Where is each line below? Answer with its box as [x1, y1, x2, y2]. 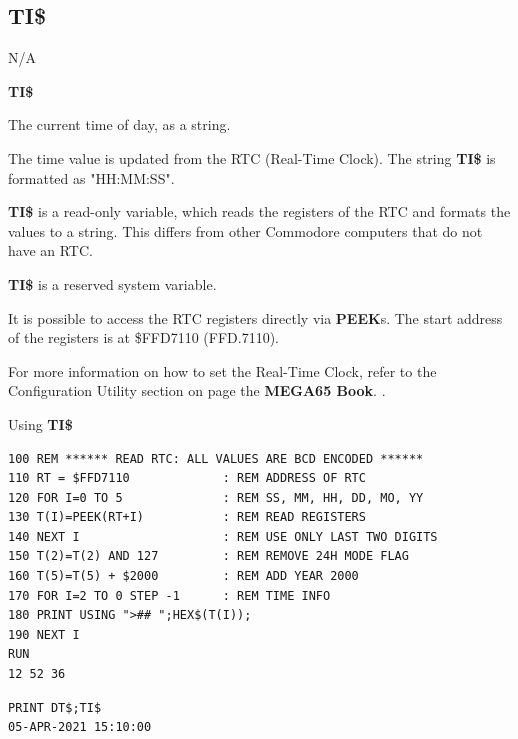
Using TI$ [8, 413, 73, 434]
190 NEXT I [8, 627, 80, 642]
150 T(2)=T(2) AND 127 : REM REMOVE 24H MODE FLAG [8, 549, 409, 564]
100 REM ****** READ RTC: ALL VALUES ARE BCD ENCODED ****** [8, 451, 424, 466]
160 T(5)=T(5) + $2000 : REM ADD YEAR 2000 [8, 569, 359, 584]
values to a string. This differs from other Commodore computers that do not [8, 220, 483, 241]
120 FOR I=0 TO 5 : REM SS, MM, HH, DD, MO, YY [8, 490, 424, 505]
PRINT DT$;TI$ [8, 700, 102, 715]
